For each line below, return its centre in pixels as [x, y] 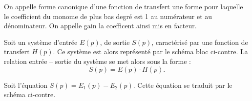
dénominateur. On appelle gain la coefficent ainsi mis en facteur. [100, 26]
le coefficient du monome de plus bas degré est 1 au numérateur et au [108, 16]
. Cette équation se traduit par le [183, 85]
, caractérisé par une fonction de [200, 42]
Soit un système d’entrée [41, 42]
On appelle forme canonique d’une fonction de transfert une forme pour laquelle [124, 6]
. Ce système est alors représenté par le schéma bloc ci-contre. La [150, 51]
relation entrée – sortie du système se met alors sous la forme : [97, 61]
